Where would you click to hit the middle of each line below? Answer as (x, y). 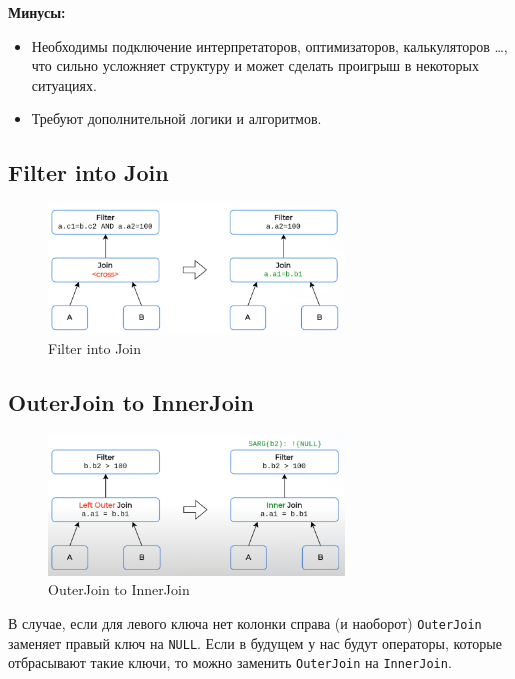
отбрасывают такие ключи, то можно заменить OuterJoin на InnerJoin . (230, 662)
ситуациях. (64, 84)
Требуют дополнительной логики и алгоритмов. (176, 118)
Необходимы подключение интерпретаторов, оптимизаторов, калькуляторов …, (269, 45)
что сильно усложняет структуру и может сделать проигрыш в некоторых (255, 65)
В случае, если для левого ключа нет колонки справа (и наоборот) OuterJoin (245, 622)
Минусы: (37, 12)
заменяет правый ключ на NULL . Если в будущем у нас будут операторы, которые (255, 642)
